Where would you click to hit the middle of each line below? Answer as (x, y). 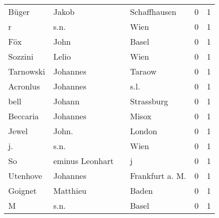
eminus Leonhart (83, 161)
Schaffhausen (153, 12)
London (143, 131)
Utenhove (25, 176)
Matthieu (70, 190)
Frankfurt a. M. (158, 176)
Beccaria (24, 116)
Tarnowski (27, 71)
